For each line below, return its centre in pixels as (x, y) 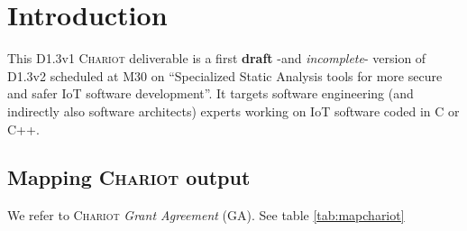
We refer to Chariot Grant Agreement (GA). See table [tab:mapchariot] (206, 215)
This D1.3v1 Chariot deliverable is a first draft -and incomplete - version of (217, 58)
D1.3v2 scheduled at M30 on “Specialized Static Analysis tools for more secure (225, 75)
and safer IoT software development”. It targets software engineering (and (211, 93)
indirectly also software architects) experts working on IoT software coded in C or (233, 111)
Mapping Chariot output (129, 177)
